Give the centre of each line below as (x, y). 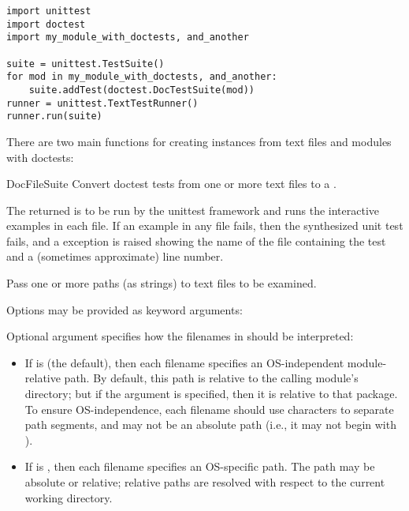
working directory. (69, 497)
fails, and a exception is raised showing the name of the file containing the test (196, 240)
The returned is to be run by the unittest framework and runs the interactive (193, 210)
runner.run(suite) (54, 116)
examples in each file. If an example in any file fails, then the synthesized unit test (205, 225)
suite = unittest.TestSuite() (86, 64)
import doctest (46, 24)
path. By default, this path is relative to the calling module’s (211, 378)
